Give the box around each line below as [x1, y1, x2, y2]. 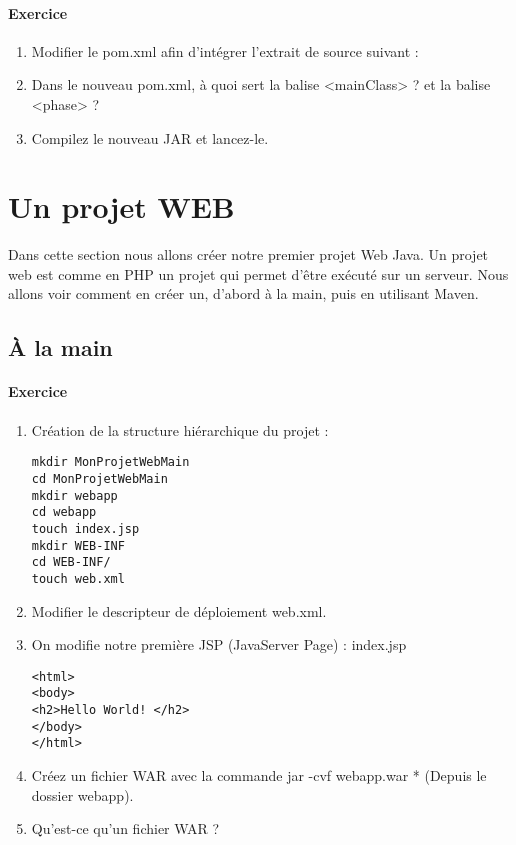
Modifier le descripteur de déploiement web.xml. [31, 600, 327, 621]
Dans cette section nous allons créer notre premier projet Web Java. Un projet [8, 244, 489, 265]
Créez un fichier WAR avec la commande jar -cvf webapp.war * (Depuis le [31, 764, 487, 785]
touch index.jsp [31, 521, 140, 536]
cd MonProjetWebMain [31, 471, 168, 486]
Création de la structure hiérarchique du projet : [31, 419, 329, 440]
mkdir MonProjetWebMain [31, 455, 190, 470]
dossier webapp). [31, 784, 134, 805]
